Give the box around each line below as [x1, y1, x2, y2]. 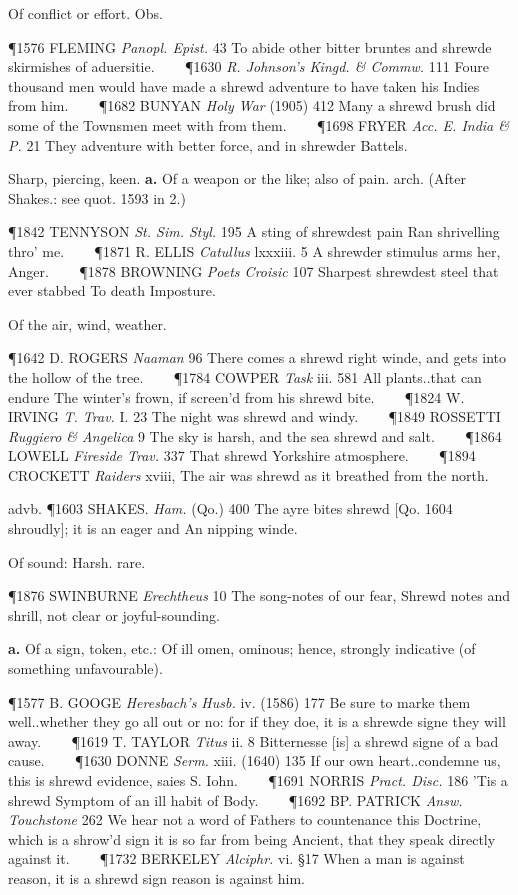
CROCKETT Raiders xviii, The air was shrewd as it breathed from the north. [8, 464, 489, 485]
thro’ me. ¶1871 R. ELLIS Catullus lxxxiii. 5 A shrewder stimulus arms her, [8, 240, 501, 261]
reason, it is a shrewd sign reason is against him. [8, 867, 305, 888]
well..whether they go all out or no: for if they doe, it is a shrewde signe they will [8, 711, 506, 732]
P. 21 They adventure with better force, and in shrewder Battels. [8, 134, 408, 155]
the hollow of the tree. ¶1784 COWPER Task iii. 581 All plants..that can [8, 366, 482, 387]
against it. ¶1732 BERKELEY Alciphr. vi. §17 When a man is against [8, 848, 465, 869]
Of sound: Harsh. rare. [8, 551, 146, 572]
